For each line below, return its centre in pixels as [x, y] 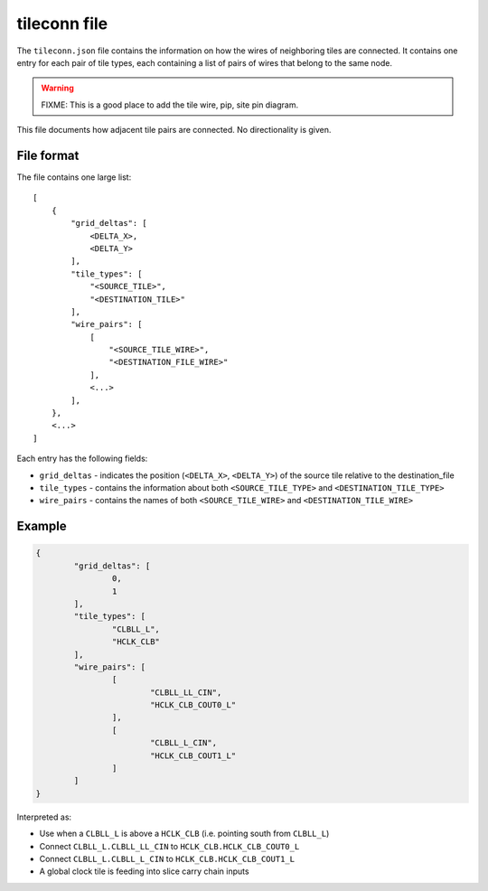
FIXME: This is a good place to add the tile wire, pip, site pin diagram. [169, 105]
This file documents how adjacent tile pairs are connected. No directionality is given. [174, 130]
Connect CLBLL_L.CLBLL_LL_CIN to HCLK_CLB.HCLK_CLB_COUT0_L [169, 846]
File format [48, 155]
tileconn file [62, 23]
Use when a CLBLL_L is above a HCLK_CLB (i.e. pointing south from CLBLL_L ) [184, 834]
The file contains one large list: [74, 177]
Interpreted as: [44, 817]
